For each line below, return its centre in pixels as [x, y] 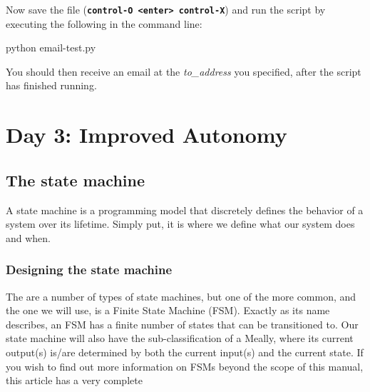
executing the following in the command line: [104, 23]
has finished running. [51, 85]
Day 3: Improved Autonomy [147, 135]
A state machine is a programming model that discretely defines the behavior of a [185, 210]
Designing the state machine [89, 270]
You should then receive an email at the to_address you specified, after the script [184, 71]
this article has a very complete [74, 380]
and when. [29, 237]
